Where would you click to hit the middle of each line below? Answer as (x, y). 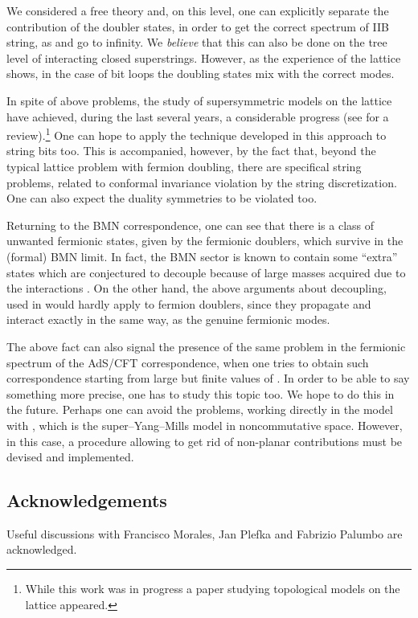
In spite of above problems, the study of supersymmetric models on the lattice (199, 100)
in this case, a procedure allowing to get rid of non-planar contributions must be (205, 441)
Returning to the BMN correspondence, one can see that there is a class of (191, 225)
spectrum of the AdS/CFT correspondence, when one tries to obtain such (188, 362)
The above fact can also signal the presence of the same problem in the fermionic (206, 346)
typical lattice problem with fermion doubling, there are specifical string (184, 166)
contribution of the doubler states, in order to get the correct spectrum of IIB (198, 26)
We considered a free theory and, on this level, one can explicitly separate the (198, 10)
